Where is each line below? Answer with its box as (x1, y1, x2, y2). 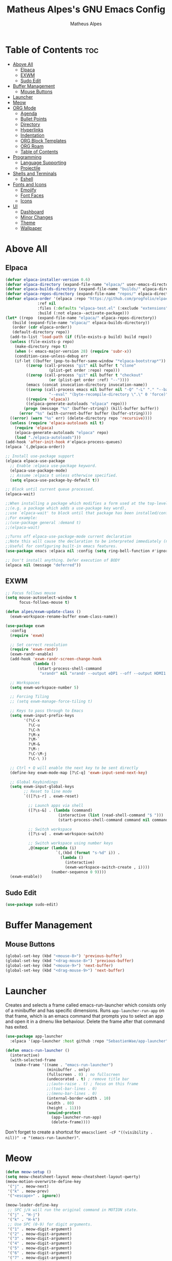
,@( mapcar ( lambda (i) (28, 845, 77, 851)
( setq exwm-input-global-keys (10, 784, 74, 789)
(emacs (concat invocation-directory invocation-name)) (26, 382, 147, 387)
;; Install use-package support (5, 454, 74, 459)
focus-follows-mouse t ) (18, 600, 70, 605)
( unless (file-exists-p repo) (10, 339, 74, 345)
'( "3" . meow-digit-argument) (7, 1236, 72, 1241)
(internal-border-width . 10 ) (46, 1095, 111, 1101)
